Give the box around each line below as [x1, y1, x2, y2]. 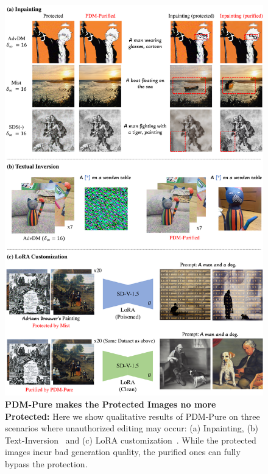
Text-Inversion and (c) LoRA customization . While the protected [5, 433, 256, 446]
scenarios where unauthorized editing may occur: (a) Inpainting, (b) [5, 422, 259, 434]
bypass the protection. [5, 457, 88, 470]
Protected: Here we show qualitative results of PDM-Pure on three [5, 409, 260, 422]
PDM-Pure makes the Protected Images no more [5, 397, 216, 410]
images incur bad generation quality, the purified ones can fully [5, 445, 241, 458]
